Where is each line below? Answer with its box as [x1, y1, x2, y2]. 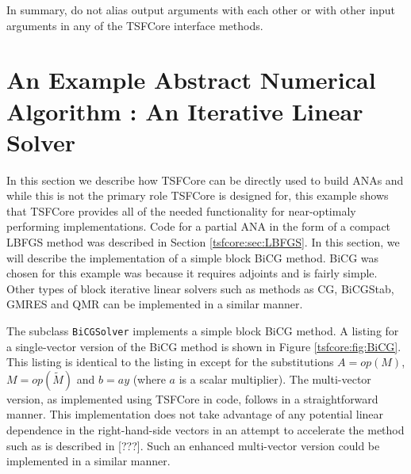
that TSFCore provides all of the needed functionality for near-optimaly [6, 202, 356, 219]
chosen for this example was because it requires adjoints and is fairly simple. [6, 265, 378, 281]
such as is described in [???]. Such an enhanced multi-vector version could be [6, 437, 380, 453]
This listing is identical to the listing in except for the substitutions [6, 354, 334, 370]
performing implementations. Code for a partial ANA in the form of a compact [6, 218, 391, 235]
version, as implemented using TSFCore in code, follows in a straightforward [6, 390, 378, 407]
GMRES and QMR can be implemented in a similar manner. [6, 296, 303, 312]
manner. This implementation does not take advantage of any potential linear [6, 406, 384, 422]
